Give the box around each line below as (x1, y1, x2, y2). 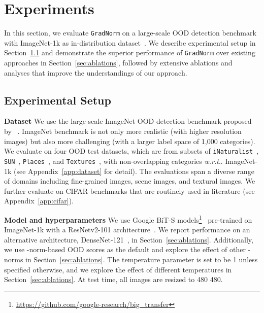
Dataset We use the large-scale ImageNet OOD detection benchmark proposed (4, 116, 252, 126)
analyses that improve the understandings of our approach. (4, 67, 187, 78)
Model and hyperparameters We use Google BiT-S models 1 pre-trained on (4, 213, 252, 225)
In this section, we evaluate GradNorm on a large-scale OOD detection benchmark (4, 27, 256, 38)
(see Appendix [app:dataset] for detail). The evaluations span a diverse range (14, 165, 254, 176)
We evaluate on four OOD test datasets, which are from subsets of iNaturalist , (4, 146, 259, 156)
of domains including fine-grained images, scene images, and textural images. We (4, 176, 255, 186)
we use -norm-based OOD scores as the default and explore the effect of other (4, 244, 246, 255)
